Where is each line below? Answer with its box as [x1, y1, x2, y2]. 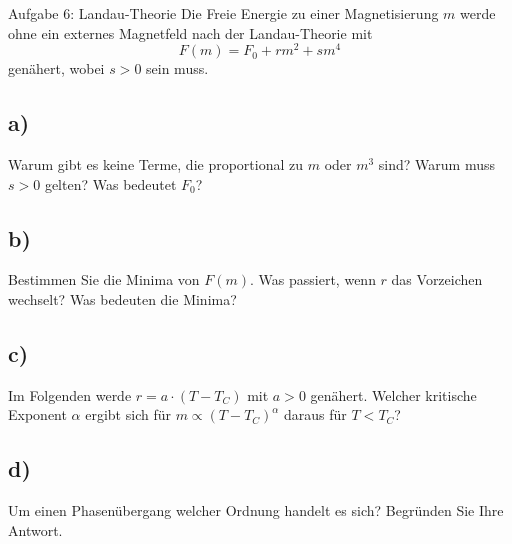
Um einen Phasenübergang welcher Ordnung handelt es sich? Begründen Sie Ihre [8, 500, 504, 521]
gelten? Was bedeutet [44, 173, 177, 194]
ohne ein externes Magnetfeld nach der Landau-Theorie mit [8, 22, 373, 43]
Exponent [8, 404, 67, 425]
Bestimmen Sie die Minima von [8, 269, 200, 290]
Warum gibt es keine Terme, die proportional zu [8, 154, 304, 175]
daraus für [284, 404, 347, 425]
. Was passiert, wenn [250, 269, 376, 290]
